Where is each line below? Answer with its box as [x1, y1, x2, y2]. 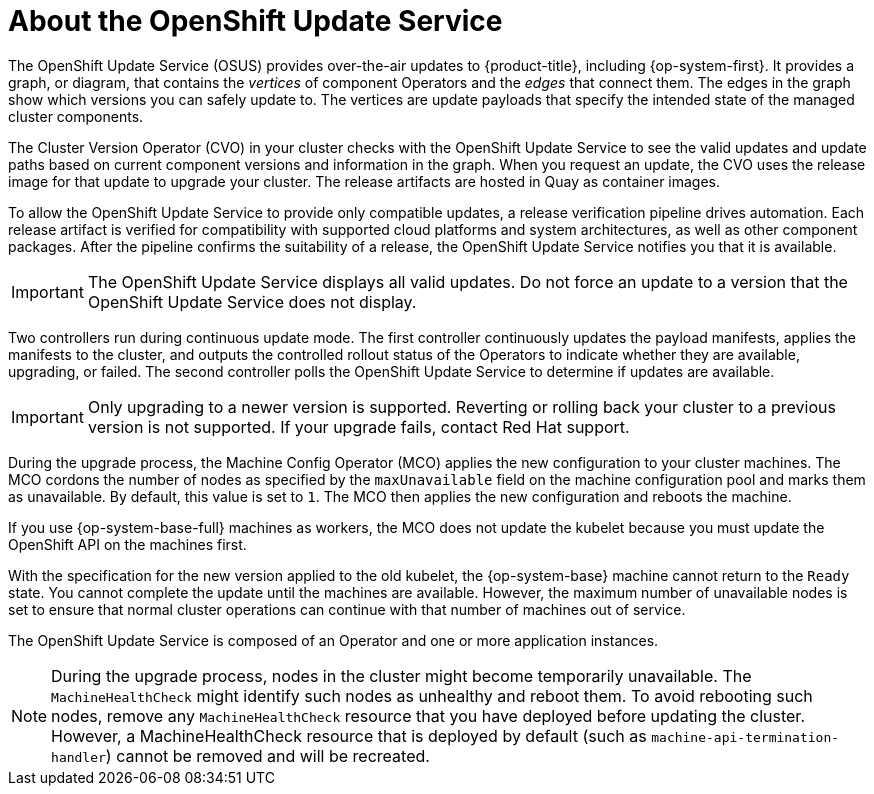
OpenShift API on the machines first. [8, 535, 247, 553]
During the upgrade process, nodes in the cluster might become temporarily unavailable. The [51, 665, 752, 686]
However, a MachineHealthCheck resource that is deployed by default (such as [51, 725, 647, 746]
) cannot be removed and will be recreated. [105, 745, 430, 766]
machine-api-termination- [651, 729, 840, 745]
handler [51, 749, 106, 765]
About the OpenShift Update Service [8, 4, 503, 38]
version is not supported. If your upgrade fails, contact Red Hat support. [87, 416, 630, 437]
